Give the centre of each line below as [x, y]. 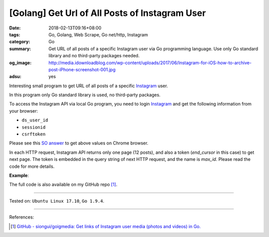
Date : [15, 28]
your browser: [24, 111]
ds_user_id [35, 120]
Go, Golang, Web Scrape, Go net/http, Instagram [98, 34]
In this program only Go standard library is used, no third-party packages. [85, 95]
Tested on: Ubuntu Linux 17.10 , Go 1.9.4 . [57, 201]
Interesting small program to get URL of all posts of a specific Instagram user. [89, 86]
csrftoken [34, 134]
